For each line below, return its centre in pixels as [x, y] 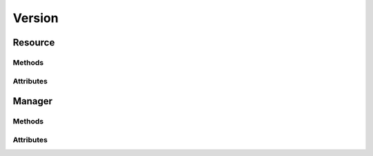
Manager [33, 101]
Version [36, 18]
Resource [34, 42]
